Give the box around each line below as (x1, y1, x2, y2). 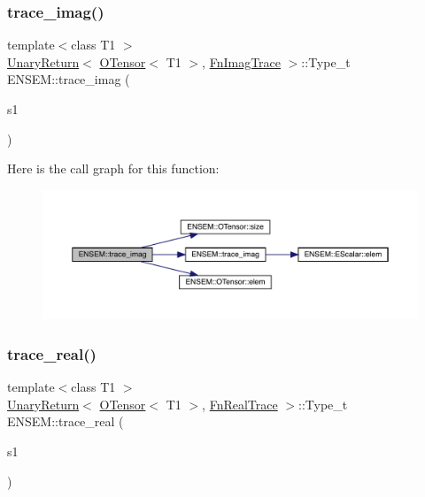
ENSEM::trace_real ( (7, 412, 124, 431)
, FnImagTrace (202, 52, 282, 71)
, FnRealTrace (202, 394, 278, 413)
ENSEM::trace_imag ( (7, 70, 130, 88)
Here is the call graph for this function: (7, 159, 220, 178)
